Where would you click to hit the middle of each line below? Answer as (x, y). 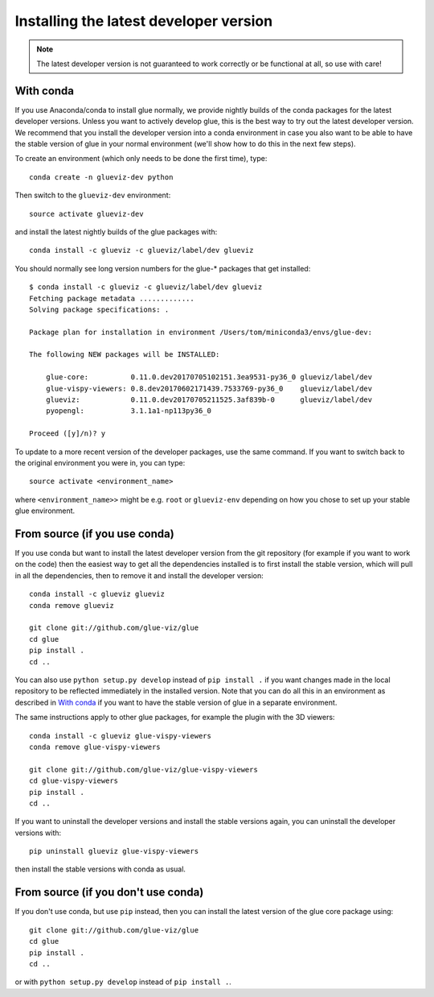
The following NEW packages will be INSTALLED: (125, 355)
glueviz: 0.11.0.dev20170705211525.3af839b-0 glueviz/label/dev (209, 400)
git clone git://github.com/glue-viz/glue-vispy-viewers (144, 769)
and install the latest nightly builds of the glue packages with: (116, 232)
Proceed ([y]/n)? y (68, 434)
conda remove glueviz (72, 605)
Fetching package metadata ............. (112, 298)
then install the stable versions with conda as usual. (100, 869)
